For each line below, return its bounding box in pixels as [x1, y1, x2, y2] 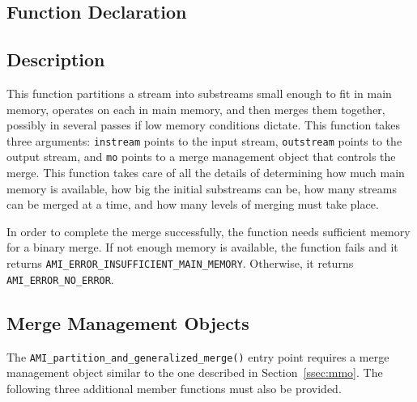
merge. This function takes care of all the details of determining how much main [6, 164, 405, 181]
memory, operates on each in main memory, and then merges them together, [6, 100, 385, 117]
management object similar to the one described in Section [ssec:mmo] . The [6, 364, 383, 381]
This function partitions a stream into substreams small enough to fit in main [6, 84, 392, 101]
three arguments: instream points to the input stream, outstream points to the [6, 132, 402, 149]
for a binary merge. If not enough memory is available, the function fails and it [6, 239, 398, 256]
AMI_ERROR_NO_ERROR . [6, 270, 114, 287]
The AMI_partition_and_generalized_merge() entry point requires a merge [6, 348, 389, 365]
